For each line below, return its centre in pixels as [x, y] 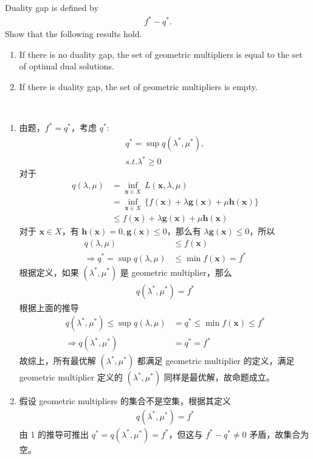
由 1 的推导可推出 [54, 434]
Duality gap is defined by [52, 7]
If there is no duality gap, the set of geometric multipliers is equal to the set [161, 54]
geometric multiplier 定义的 [71, 377]
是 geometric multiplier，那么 [176, 272]
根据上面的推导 [49, 307]
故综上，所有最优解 [57, 361]
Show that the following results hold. [74, 34]
